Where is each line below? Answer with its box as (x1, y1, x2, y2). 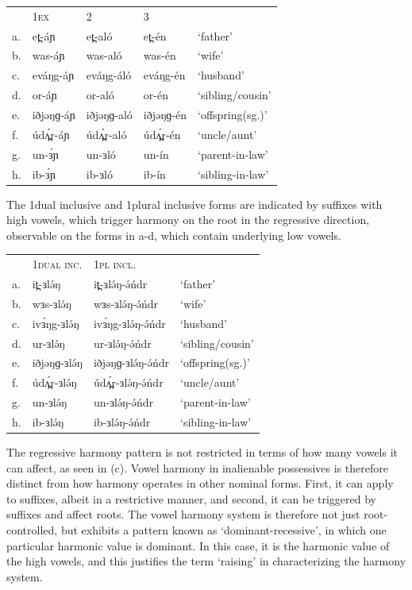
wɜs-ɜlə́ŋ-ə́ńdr (93, 295, 159, 311)
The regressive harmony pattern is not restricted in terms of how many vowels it (6, 443, 399, 460)
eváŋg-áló (86, 67, 132, 83)
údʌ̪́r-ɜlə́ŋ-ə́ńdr (93, 374, 164, 391)
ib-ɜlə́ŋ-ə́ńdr (93, 413, 151, 430)
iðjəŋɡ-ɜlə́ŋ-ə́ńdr (93, 354, 170, 371)
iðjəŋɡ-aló (86, 106, 133, 122)
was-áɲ (32, 47, 65, 64)
